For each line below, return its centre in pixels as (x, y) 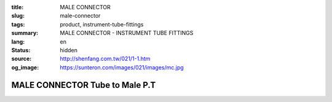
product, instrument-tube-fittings (102, 24)
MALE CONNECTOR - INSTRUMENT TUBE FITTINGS (127, 33)
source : (22, 59)
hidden (69, 50)
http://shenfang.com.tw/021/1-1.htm (105, 59)
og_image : (25, 67)
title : (18, 7)
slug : (18, 16)
